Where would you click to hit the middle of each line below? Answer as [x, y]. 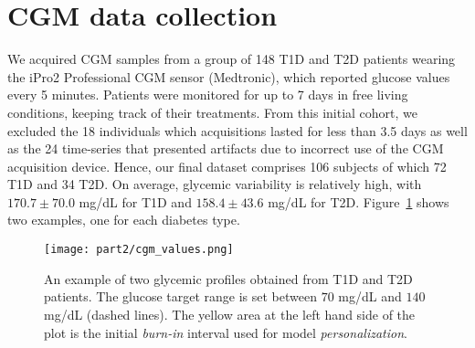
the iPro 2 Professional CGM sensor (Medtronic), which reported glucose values [229, 76]
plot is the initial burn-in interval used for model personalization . [226, 332]
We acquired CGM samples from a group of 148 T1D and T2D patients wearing [232, 59]
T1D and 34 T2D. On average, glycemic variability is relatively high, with [215, 184]
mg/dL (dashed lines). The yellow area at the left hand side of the [230, 314]
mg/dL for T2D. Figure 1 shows [359, 201]
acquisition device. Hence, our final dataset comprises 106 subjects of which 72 [227, 166]
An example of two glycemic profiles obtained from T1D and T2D [228, 278]
